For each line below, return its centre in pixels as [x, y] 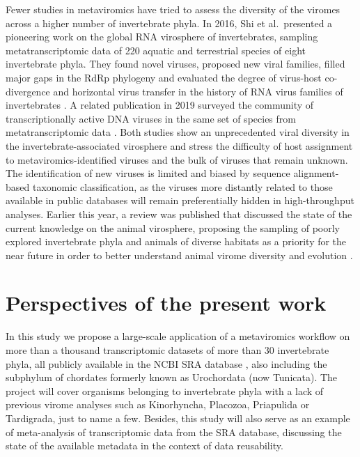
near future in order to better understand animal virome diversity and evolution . [179, 255]
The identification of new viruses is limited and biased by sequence [148, 173]
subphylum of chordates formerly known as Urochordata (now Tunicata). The [172, 377]
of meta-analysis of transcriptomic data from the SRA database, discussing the [174, 432]
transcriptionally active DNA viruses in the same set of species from [151, 118]
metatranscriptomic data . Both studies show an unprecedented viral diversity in [178, 132]
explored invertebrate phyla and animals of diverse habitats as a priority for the [176, 241]
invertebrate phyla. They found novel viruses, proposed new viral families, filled [175, 64]
